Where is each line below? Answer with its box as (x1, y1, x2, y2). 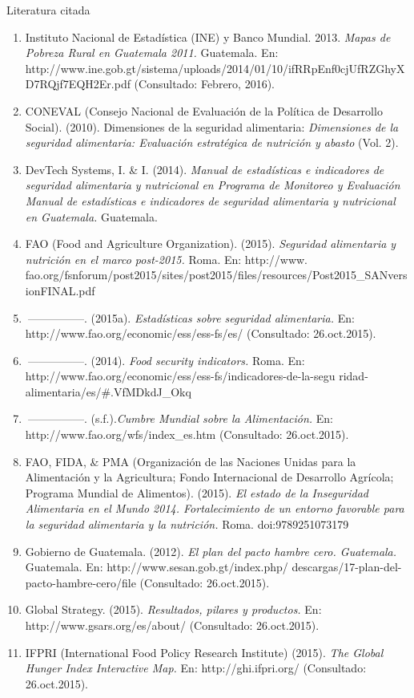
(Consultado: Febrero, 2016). (134, 75, 275, 92)
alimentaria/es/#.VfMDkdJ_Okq (25, 383, 191, 400)
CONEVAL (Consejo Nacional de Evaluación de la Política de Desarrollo (25, 102, 383, 119)
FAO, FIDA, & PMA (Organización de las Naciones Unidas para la (25, 452, 356, 469)
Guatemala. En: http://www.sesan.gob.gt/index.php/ (25, 558, 288, 575)
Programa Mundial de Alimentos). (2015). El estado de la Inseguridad (25, 484, 368, 501)
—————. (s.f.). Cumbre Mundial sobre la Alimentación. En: (27, 410, 334, 427)
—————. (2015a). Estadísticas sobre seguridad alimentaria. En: (27, 309, 355, 326)
